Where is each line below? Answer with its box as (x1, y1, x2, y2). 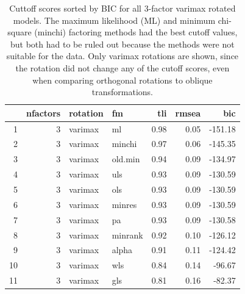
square (7, 26, 32, 38)
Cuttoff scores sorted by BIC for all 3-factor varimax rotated (9, 2, 236, 14)
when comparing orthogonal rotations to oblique (32, 73, 213, 86)
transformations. (91, 85, 153, 98)
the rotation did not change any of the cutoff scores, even (15, 61, 230, 74)
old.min (112, 152, 140, 165)
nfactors (26, 106, 61, 119)
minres (112, 198, 137, 210)
